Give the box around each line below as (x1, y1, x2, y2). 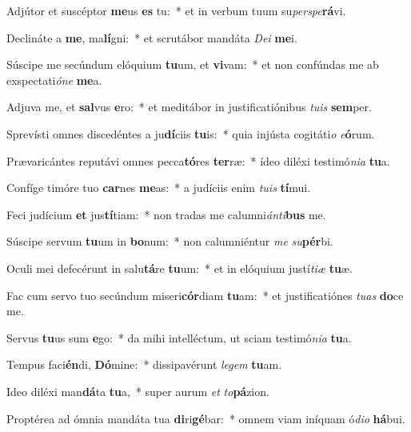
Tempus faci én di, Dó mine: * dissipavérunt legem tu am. (6, 356, 282, 373)
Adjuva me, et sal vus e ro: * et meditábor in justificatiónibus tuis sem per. (6, 98, 372, 115)
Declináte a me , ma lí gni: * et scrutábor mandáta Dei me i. (6, 29, 297, 46)
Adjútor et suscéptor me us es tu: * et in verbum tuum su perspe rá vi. (6, 2, 346, 18)
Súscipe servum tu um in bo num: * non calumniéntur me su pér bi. (6, 233, 333, 250)
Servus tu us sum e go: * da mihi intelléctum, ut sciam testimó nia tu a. (6, 329, 352, 346)
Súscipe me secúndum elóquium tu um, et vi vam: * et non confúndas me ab (6, 56, 379, 73)
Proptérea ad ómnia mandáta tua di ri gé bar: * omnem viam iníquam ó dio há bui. (6, 410, 405, 426)
